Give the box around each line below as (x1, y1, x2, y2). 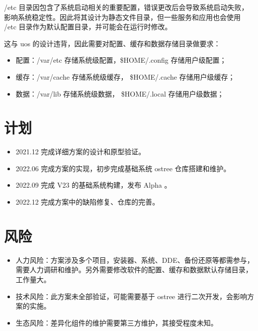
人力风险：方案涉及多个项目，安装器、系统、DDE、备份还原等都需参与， (15, 254, 254, 265)
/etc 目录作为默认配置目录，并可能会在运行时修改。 (4, 21, 172, 32)
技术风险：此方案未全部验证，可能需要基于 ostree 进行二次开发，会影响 (15, 291, 248, 301)
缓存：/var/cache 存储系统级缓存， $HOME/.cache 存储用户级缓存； (15, 71, 235, 82)
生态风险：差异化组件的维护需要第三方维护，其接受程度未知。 (15, 317, 218, 328)
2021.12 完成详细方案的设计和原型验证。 (15, 146, 146, 157)
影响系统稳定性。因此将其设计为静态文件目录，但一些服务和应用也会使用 (4, 11, 241, 22)
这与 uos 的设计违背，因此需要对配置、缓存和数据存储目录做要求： (4, 38, 221, 48)
